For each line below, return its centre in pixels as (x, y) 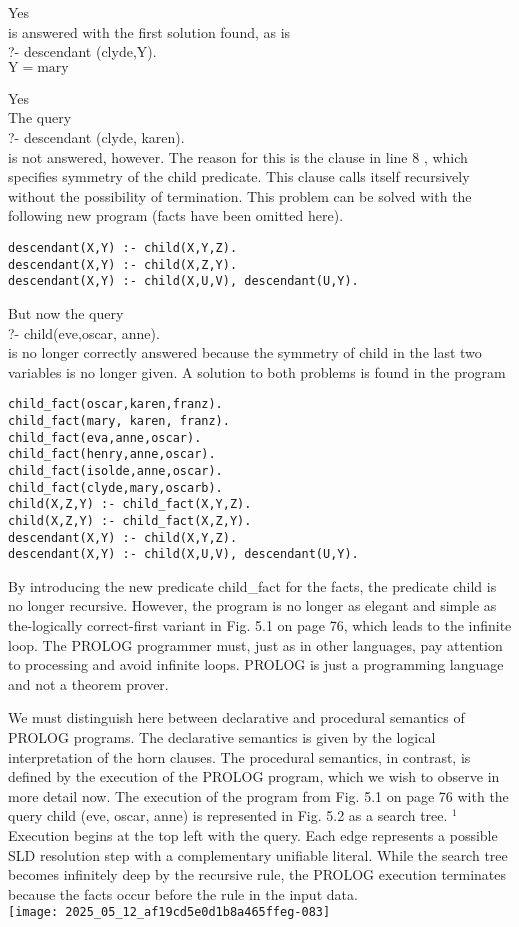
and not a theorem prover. (88, 683)
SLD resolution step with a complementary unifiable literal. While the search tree (258, 854)
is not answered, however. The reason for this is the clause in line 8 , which (238, 156)
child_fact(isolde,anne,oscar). (115, 470)
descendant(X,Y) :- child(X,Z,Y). (123, 264)
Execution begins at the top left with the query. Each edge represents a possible (253, 834)
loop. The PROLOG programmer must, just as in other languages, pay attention (255, 644)
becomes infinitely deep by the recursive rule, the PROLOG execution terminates (257, 874)
